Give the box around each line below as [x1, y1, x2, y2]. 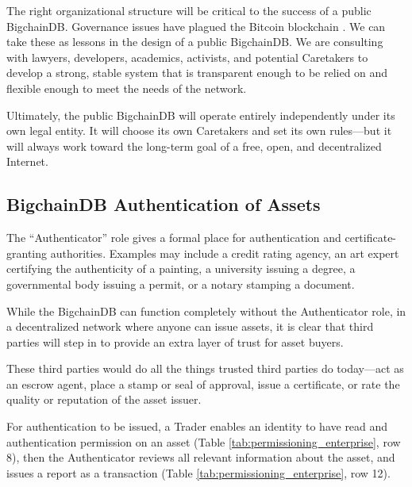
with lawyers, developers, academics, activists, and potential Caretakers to [6, 48, 368, 65]
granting [6, 244, 48, 261]
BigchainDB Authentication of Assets [6, 192, 321, 217]
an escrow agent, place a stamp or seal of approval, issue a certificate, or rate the [6, 375, 400, 392]
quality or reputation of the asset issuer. [6, 391, 202, 408]
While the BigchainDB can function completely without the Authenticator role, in [6, 302, 406, 319]
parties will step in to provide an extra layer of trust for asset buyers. [6, 333, 344, 350]
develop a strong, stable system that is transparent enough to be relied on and [6, 64, 388, 81]
